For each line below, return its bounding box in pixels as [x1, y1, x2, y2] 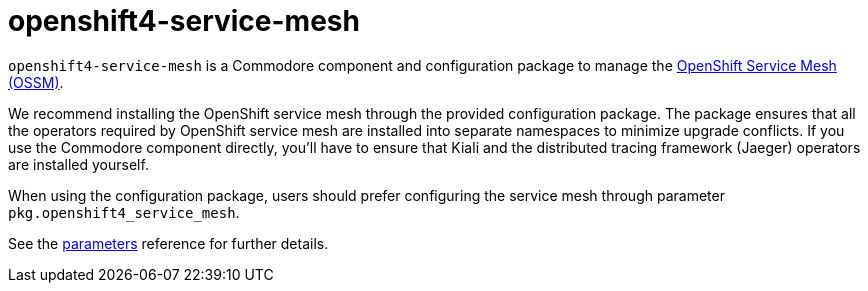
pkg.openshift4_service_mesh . [8, 203, 240, 221]
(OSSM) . [8, 73, 64, 91]
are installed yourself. [8, 155, 149, 173]
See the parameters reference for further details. [8, 234, 329, 252]
